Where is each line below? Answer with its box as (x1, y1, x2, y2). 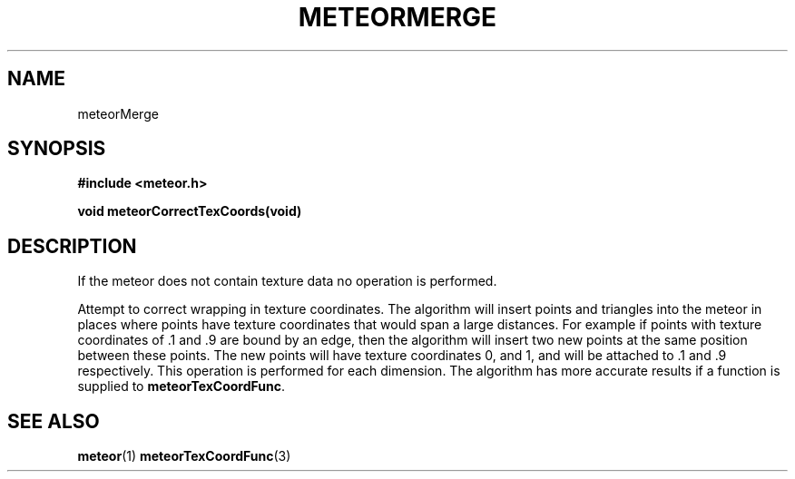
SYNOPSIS (7, 137, 106, 161)
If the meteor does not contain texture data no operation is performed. (77, 273, 497, 289)
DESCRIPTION (7, 234, 137, 258)
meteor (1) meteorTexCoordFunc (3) (77, 448, 291, 464)
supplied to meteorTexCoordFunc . (77, 378, 285, 395)
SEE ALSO (7, 409, 100, 433)
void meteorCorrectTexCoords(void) (77, 203, 302, 220)
